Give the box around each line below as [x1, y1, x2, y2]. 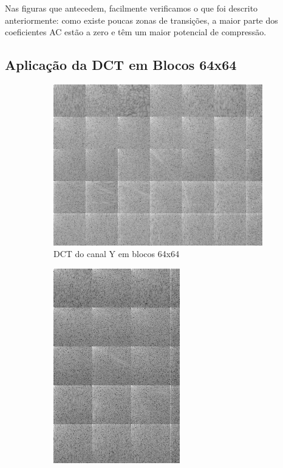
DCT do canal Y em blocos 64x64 [53, 247, 180, 260]
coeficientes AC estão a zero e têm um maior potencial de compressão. [5, 26, 267, 38]
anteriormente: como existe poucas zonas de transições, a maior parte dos [5, 13, 278, 26]
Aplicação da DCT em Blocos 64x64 [5, 55, 237, 74]
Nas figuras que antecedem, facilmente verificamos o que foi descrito [5, 2, 258, 14]
